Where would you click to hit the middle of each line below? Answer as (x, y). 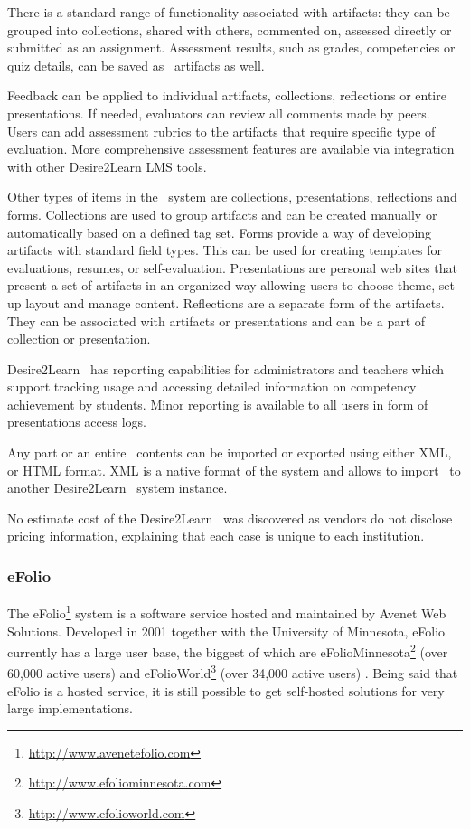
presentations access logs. (77, 422)
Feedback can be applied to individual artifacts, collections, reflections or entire (227, 95)
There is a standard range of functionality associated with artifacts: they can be (229, 12)
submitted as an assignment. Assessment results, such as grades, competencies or (231, 47)
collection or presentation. (79, 339)
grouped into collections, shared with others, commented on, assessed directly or (230, 29)
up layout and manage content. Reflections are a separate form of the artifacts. (226, 302)
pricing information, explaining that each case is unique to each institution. (216, 536)
